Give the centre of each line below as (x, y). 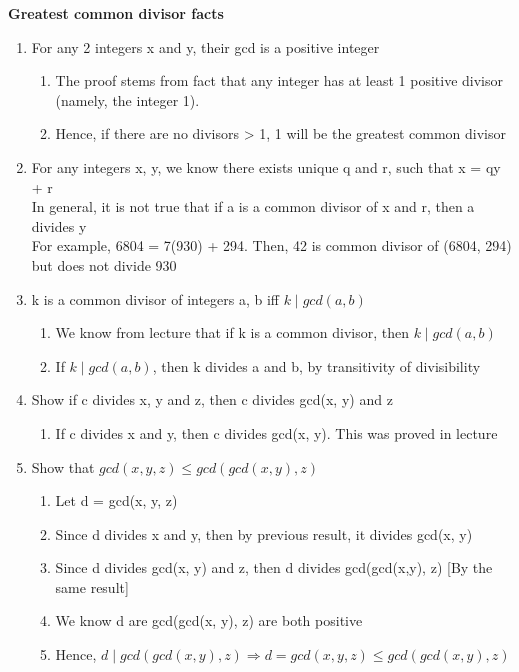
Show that (63, 466)
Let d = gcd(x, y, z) (116, 500)
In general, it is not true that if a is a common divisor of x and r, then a (253, 206)
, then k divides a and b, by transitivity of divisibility (316, 365)
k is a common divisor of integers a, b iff (155, 298)
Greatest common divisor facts (116, 13)
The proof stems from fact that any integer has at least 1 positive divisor (279, 80)
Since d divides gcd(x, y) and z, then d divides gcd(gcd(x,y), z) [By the (274, 567)
